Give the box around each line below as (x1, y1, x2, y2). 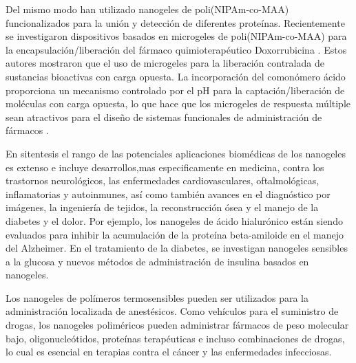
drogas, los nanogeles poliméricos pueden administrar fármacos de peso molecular (6, 318, 349, 332)
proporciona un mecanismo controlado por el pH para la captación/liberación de (6, 82, 345, 97)
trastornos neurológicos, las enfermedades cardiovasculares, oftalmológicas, (6, 173, 320, 188)
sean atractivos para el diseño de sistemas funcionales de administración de (6, 109, 322, 124)
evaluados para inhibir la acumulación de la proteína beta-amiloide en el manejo (6, 227, 344, 241)
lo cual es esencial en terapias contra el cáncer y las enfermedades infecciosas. (6, 344, 332, 359)
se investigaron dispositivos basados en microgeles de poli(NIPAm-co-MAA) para (6, 29, 347, 43)
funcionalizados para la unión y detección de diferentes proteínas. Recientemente (6, 15, 345, 30)
